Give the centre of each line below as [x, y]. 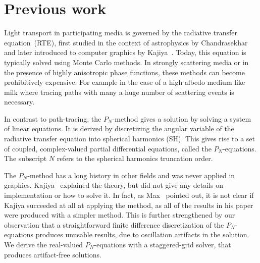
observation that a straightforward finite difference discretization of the [114, 224]
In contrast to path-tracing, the [53, 118]
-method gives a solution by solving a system [182, 118]
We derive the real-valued [44, 244]
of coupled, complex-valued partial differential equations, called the [108, 148]
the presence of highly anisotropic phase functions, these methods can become [124, 72]
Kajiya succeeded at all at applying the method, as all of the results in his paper [129, 205]
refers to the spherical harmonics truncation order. [135, 158]
